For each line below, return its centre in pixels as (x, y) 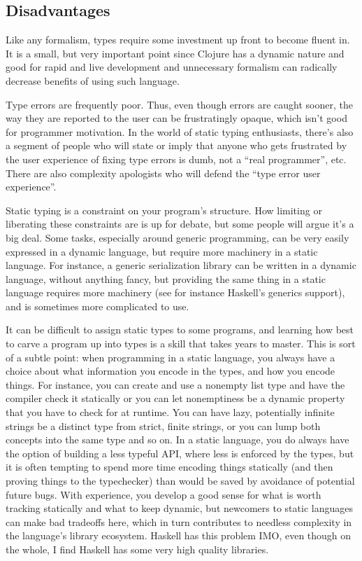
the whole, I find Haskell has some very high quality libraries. (137, 549)
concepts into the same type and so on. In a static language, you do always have (178, 439)
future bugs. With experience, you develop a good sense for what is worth (164, 494)
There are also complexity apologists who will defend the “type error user (163, 173)
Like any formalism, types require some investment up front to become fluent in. (178, 40)
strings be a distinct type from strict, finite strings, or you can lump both (163, 425)
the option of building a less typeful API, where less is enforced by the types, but (180, 453)
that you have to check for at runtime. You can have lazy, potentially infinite (170, 412)
